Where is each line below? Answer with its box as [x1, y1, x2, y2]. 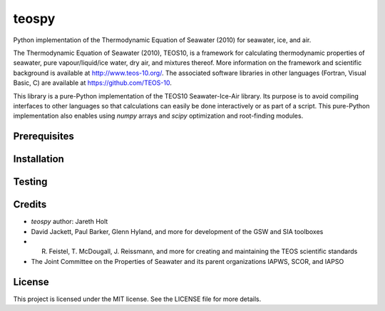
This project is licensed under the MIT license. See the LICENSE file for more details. [13, 295, 262, 303]
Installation [13, 153, 64, 165]
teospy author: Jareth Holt [31, 218, 108, 226]
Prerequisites [13, 131, 74, 143]
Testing [13, 175, 48, 188]
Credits [13, 198, 47, 210]
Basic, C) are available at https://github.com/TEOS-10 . [13, 78, 173, 87]
